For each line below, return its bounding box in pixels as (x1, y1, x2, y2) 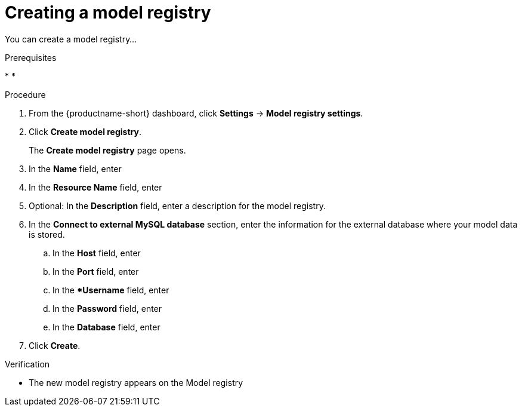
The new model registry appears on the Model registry (29, 377, 243, 388)
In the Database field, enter (52, 321, 160, 332)
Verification (5, 358, 50, 369)
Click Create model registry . (29, 126, 141, 137)
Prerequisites (5, 52, 57, 63)
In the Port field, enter (52, 266, 139, 277)
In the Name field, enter (29, 163, 122, 174)
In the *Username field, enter (52, 284, 169, 295)
